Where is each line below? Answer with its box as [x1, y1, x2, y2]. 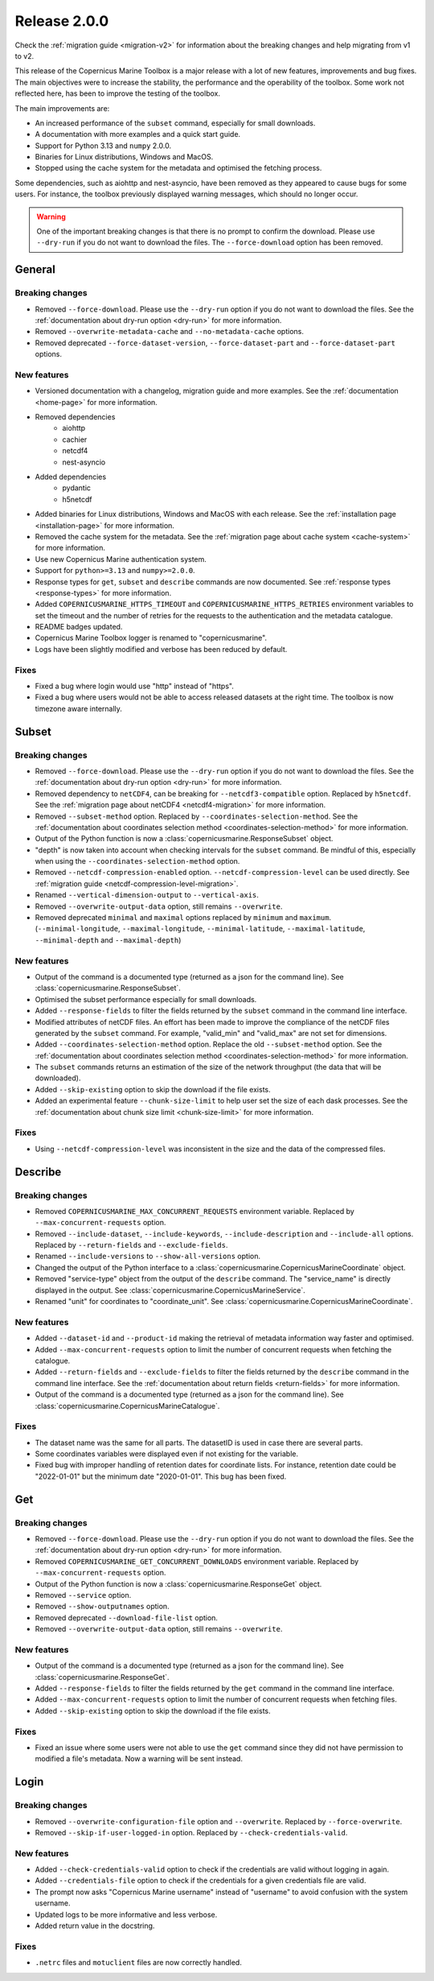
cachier [62, 435, 88, 444]
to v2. [14, 51, 35, 60]
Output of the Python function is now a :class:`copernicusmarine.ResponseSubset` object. [35, 834, 334, 844]
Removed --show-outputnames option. [35, 1602, 170, 1612]
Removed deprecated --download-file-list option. [35, 1612, 219, 1622]
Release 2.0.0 [14, 12, 109, 30]
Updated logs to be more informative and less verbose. [35, 1909, 218, 1919]
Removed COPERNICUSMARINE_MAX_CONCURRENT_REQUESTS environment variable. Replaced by [35, 1206, 355, 1215]
